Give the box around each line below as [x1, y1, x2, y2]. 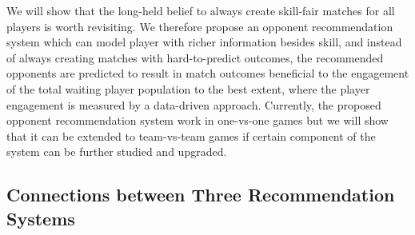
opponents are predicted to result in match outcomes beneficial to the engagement [6, 65, 409, 82]
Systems [6, 205, 75, 230]
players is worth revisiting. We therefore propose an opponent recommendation [6, 18, 393, 34]
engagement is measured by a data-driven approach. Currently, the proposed [6, 96, 381, 113]
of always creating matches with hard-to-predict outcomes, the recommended [6, 49, 384, 66]
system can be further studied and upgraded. [6, 143, 227, 160]
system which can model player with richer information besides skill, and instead [6, 34, 402, 50]
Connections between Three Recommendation [6, 182, 395, 207]
